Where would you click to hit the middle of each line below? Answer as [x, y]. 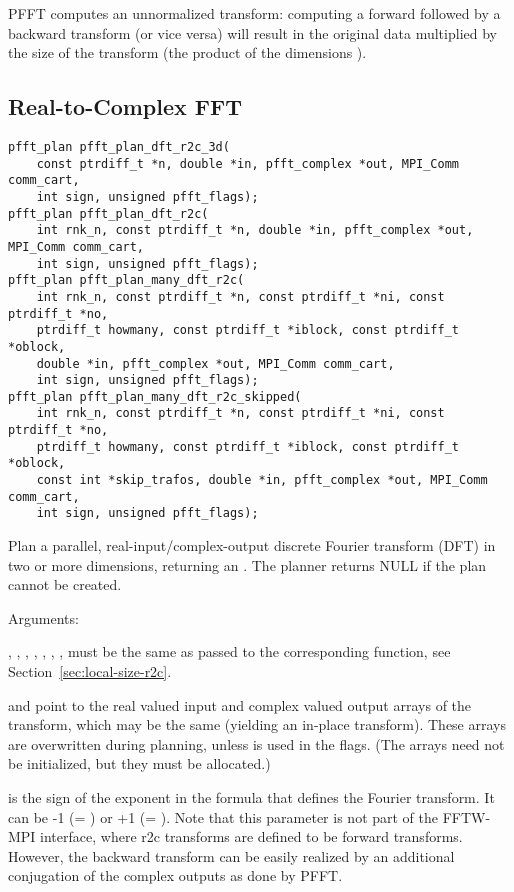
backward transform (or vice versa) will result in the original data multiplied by [252, 32]
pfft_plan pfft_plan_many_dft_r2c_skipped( [155, 396]
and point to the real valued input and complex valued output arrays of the [240, 704]
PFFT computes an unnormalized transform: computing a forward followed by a [254, 13]
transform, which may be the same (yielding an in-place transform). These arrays [257, 724]
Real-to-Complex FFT [125, 106]
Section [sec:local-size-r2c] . [90, 671]
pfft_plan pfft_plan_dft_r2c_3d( [119, 146]
